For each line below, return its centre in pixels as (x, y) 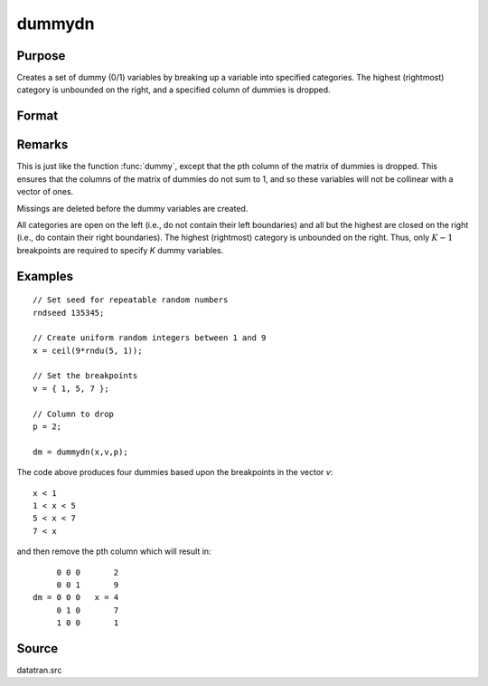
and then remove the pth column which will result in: (114, 551)
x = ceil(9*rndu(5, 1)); (88, 350)
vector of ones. (45, 192)
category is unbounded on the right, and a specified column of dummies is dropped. (174, 90)
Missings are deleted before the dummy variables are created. (132, 208)
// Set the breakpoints (85, 376)
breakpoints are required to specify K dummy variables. (120, 250)
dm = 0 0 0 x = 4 (76, 598)
